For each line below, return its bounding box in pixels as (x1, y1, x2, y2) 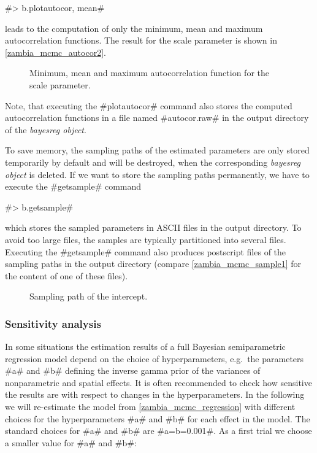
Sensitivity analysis (5, 316, 101, 331)
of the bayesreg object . (5, 123, 86, 136)
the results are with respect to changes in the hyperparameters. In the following (5, 388, 305, 401)
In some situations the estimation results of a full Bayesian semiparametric (5, 340, 286, 353)
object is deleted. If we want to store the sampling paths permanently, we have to (5, 168, 310, 180)
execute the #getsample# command (5, 180, 142, 193)
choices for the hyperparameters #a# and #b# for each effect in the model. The (5, 412, 310, 425)
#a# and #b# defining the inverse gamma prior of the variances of (5, 364, 261, 377)
